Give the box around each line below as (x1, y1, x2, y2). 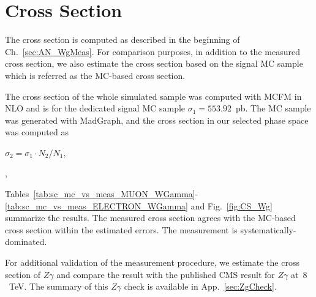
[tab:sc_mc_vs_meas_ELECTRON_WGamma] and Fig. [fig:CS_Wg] (5, 199, 273, 212)
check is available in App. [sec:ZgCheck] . (124, 280, 277, 293)
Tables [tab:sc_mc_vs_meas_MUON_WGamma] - (5, 187, 198, 200)
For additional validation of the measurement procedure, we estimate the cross (5, 256, 299, 269)
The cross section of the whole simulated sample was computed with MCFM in (5, 89, 302, 102)
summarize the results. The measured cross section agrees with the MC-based (5, 211, 296, 224)
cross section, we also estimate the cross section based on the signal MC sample (5, 57, 303, 70)
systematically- (240, 223, 296, 236)
